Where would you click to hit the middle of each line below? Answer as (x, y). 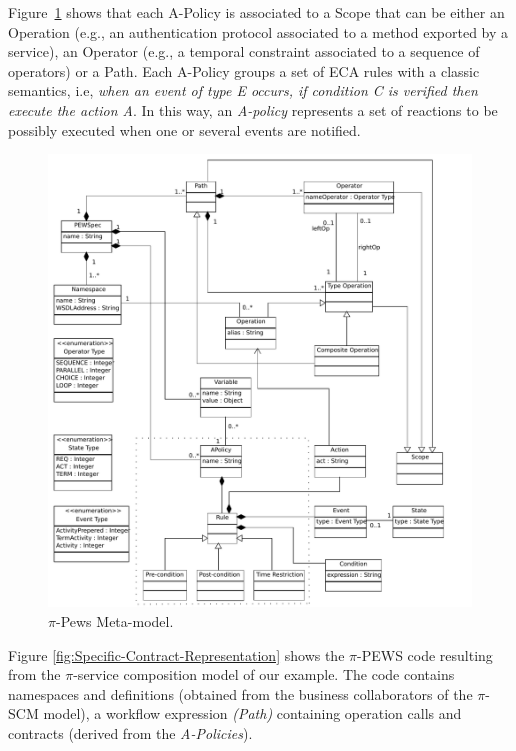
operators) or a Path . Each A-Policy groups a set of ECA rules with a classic (244, 70)
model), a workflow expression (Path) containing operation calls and (252, 713)
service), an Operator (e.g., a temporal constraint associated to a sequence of (244, 51)
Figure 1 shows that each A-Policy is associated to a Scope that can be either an (256, 12)
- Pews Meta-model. (114, 620)
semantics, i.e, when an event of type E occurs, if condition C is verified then (243, 90)
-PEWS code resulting (425, 654)
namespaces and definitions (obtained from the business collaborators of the (240, 693)
